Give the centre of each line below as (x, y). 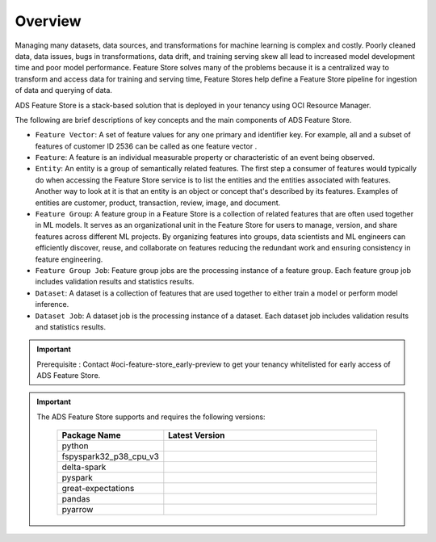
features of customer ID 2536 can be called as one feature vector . (146, 146)
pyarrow (78, 510)
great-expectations (98, 489)
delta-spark (84, 467)
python (75, 446)
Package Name (91, 435)
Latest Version (197, 435)
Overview (48, 21)
